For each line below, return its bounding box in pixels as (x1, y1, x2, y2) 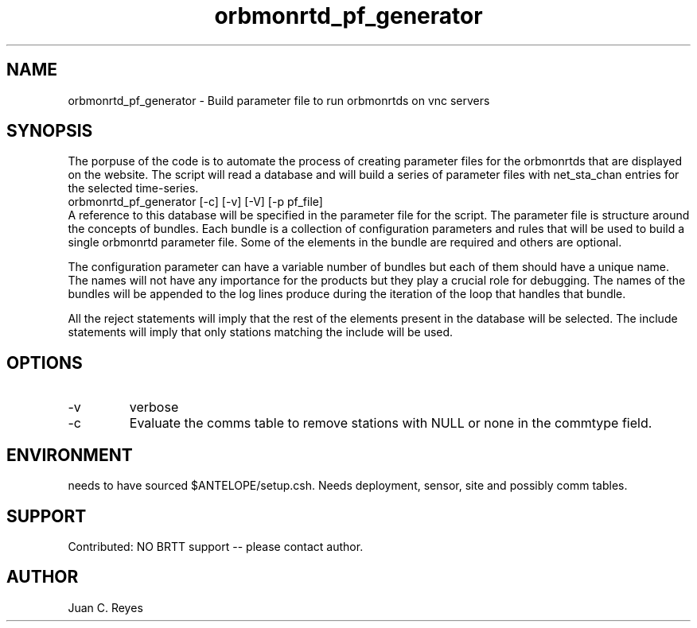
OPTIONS (6, 352, 83, 373)
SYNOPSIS (6, 121, 93, 141)
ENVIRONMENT (6, 444, 133, 465)
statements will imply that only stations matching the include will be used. (68, 325, 454, 339)
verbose (129, 399, 179, 416)
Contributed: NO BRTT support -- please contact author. (68, 539, 364, 553)
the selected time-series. (68, 181, 199, 196)
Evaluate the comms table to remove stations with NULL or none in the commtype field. (129, 415, 652, 432)
